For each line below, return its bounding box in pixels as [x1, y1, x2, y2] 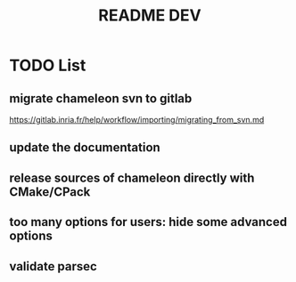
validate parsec [9, 259, 98, 274]
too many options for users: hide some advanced [9, 214, 288, 230]
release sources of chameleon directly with [9, 170, 255, 185]
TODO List [9, 55, 86, 76]
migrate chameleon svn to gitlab [9, 91, 193, 106]
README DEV [97, 5, 202, 26]
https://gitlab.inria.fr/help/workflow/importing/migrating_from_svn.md [9, 115, 265, 125]
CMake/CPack [9, 184, 91, 199]
